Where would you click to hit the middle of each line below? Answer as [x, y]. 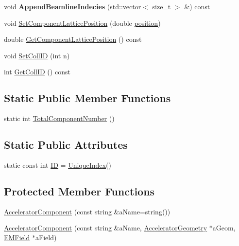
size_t [162, 6]
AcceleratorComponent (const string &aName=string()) [87, 211]
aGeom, [224, 228]
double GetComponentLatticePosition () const [73, 39]
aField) [46, 237]
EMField [17, 237]
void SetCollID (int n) [37, 55]
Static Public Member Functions [87, 98]
